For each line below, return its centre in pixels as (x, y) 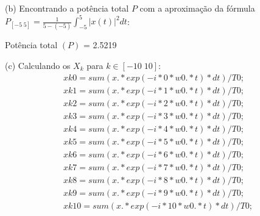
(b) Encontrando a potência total (67, 8)
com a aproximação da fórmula (197, 8)
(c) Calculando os (38, 65)
